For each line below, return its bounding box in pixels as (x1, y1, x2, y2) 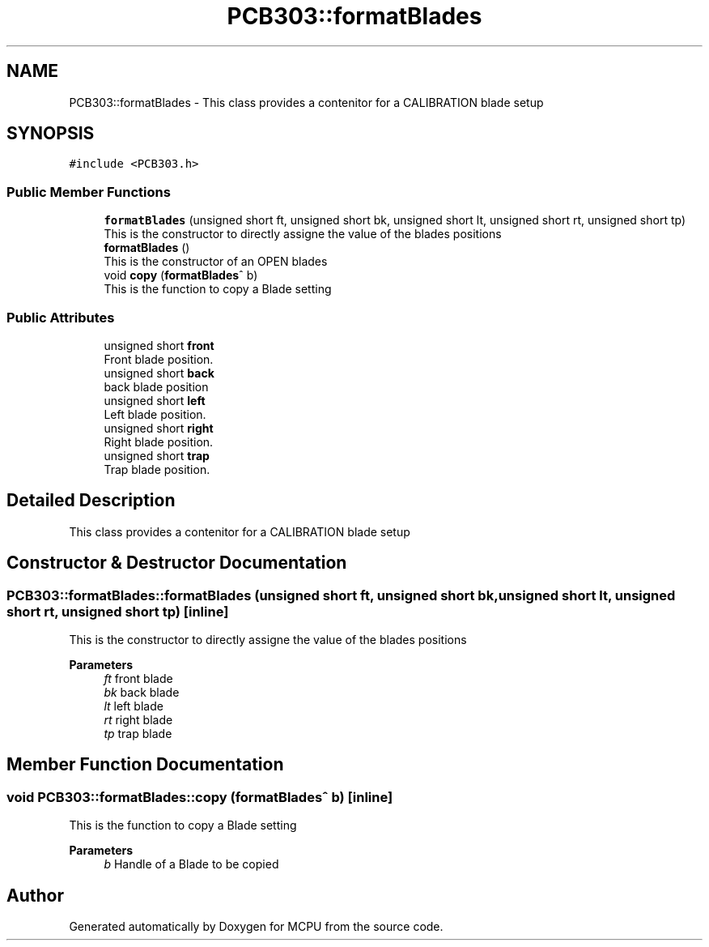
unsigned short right (104, 420, 214, 435)
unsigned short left (104, 393, 206, 407)
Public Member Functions (6, 183, 171, 200)
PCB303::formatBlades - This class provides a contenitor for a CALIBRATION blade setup (69, 95, 544, 109)
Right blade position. (104, 434, 214, 449)
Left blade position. (104, 407, 206, 421)
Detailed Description (6, 490, 176, 511)
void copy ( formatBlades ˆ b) (104, 268, 258, 283)
